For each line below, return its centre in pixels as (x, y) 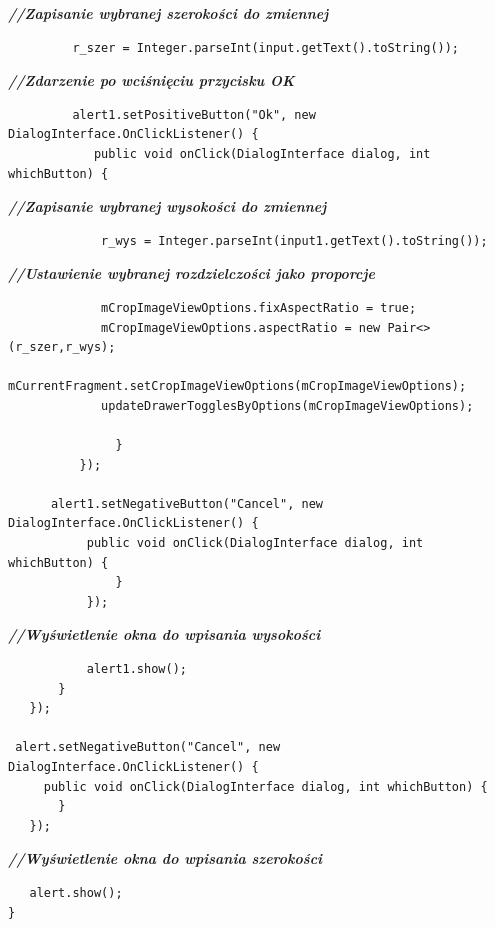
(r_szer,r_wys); (62, 347)
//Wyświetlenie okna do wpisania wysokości (164, 634)
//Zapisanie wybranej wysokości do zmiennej (167, 206)
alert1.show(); (136, 669)
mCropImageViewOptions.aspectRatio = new (241, 327)
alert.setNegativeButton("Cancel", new (148, 747)
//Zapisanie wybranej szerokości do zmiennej (168, 13)
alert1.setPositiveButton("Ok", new (194, 114)
